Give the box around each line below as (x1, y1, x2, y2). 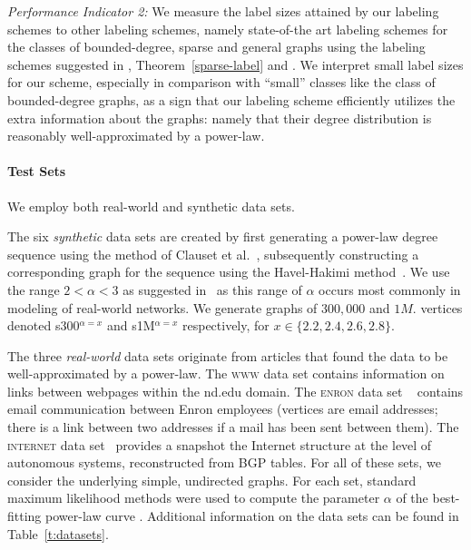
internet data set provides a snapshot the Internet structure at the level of (7, 435, 432, 454)
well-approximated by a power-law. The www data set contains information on (7, 364, 445, 383)
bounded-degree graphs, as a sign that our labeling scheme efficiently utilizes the (7, 90, 456, 109)
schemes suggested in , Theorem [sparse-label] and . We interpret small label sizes (7, 54, 464, 74)
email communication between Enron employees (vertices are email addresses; (7, 399, 438, 418)
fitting (7, 506, 42, 525)
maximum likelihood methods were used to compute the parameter (7, 488, 380, 507)
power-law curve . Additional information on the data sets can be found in (45, 506, 459, 525)
